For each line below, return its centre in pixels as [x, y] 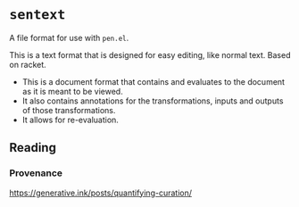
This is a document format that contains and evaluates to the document [154, 81]
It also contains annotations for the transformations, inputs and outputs [153, 101]
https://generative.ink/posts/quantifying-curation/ [101, 193]
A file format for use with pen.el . [69, 37]
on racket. [28, 64]
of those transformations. [69, 110]
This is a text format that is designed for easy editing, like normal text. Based [150, 54]
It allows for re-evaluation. [70, 120]
